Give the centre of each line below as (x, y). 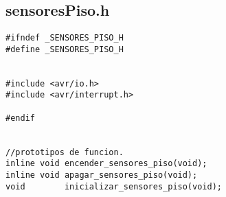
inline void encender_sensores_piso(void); (106, 164)
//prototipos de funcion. (65, 152)
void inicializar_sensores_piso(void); (114, 186)
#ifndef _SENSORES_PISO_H (65, 38)
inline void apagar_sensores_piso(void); (102, 175)
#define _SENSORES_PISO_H (65, 49)
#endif (20, 118)
